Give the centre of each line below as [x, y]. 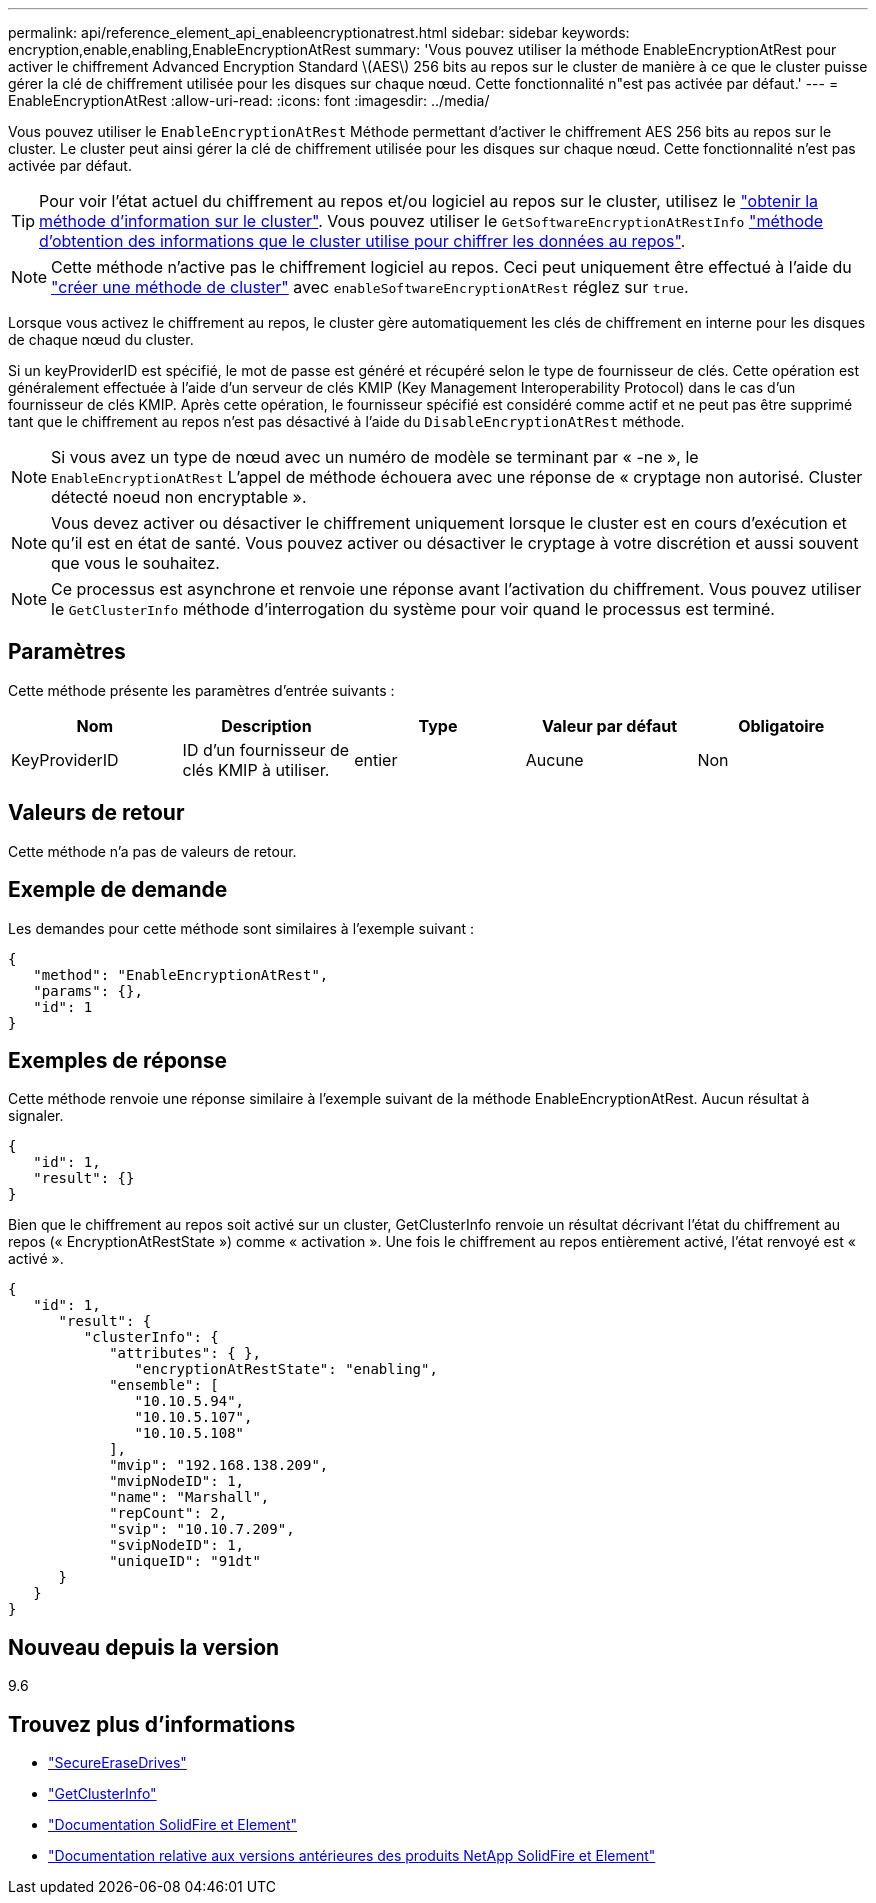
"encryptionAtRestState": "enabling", [286, 1369]
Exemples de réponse [118, 1060]
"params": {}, [88, 990]
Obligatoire [781, 725]
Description [266, 725]
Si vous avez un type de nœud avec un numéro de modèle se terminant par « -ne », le [375, 457]
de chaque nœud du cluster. [101, 339]
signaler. [36, 1116]
